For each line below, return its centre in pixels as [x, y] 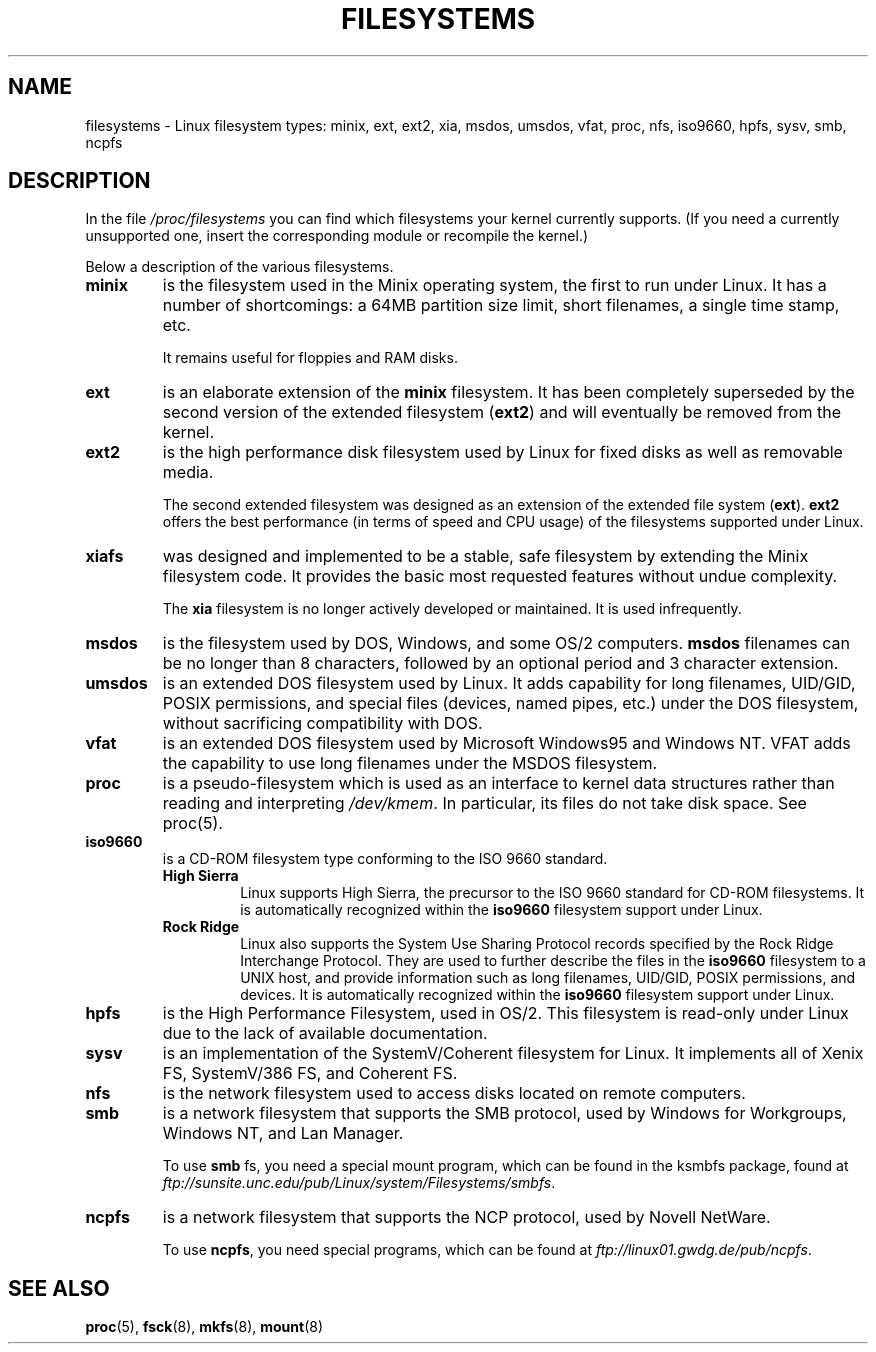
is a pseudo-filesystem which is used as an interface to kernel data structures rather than [498, 783]
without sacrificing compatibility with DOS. [322, 723]
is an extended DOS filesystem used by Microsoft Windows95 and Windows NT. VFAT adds [506, 743]
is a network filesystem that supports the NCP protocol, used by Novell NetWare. [466, 1217]
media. [188, 472]
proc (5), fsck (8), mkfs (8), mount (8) [204, 1327]
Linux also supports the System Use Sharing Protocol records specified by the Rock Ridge [537, 944]
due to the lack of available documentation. [325, 1033]
